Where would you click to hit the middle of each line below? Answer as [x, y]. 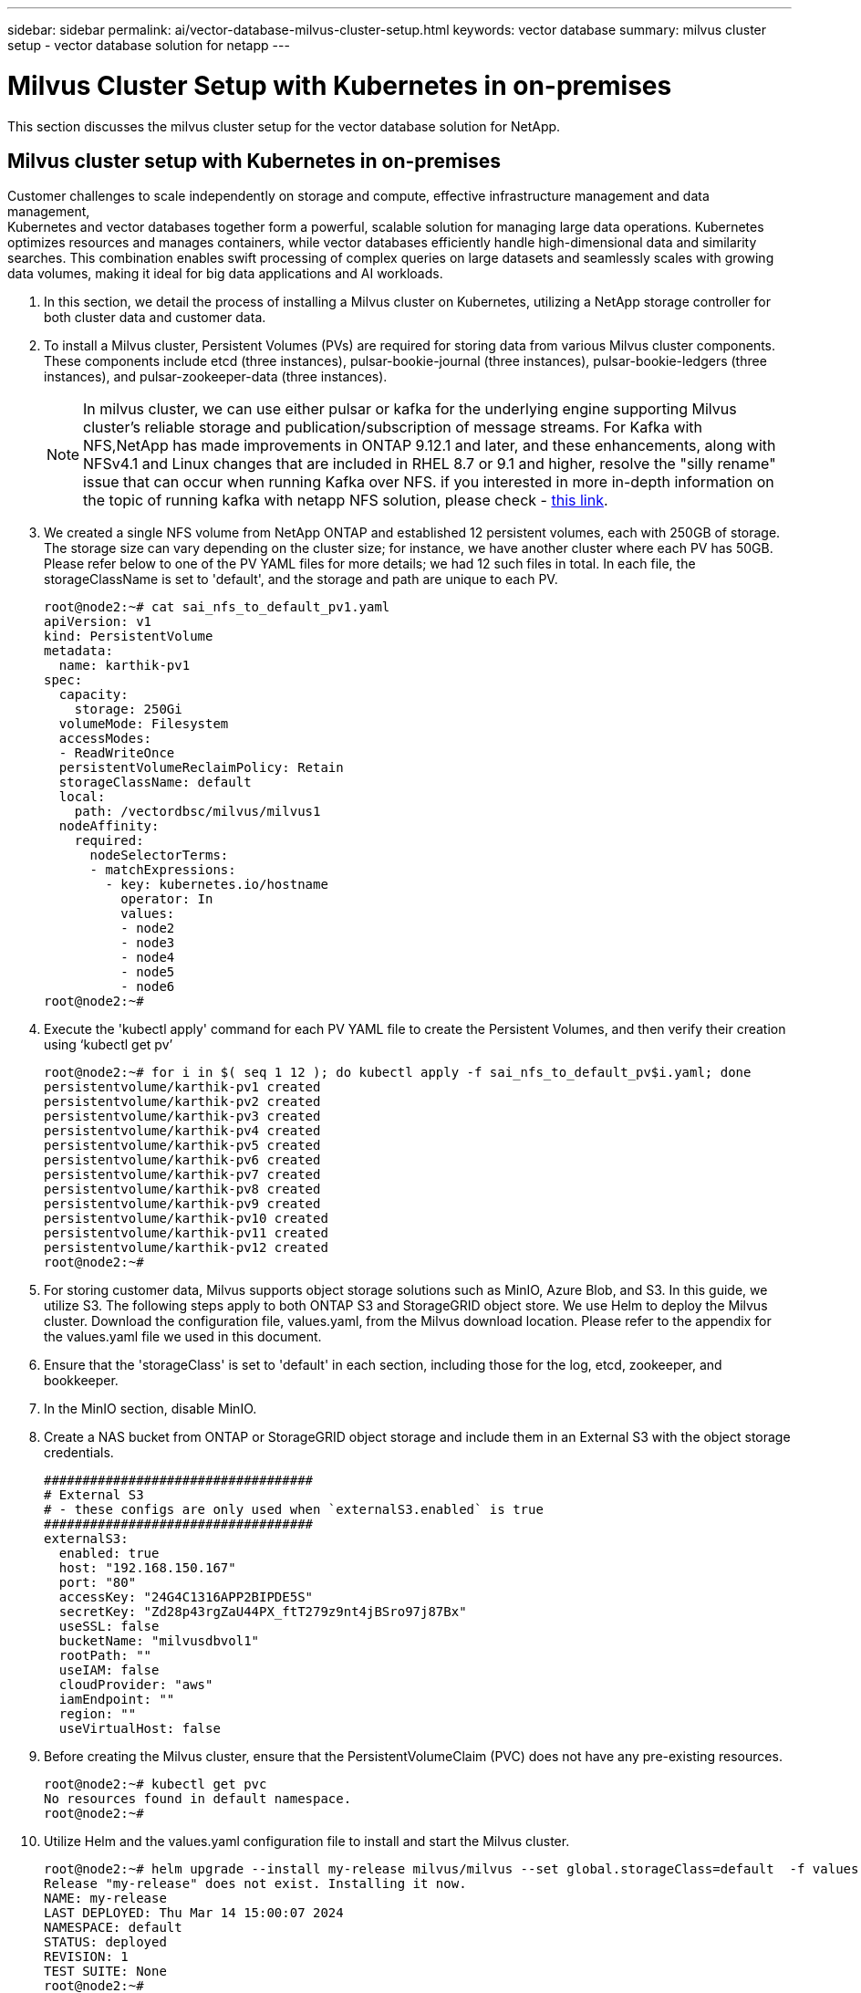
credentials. [79, 1453]
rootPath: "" [105, 1656]
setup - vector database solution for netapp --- [149, 45]
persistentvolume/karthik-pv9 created [182, 1204]
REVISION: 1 [86, 1957]
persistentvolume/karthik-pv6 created [182, 1160]
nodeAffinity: [109, 826]
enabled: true [109, 1554]
